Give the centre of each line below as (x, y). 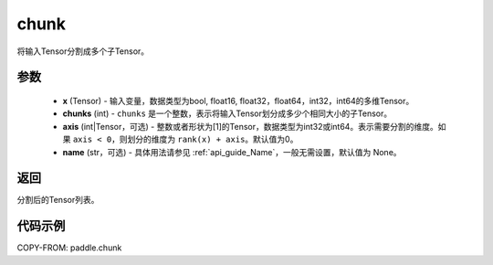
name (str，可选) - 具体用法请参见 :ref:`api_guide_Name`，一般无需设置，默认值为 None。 (232, 152)
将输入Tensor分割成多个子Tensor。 (83, 51)
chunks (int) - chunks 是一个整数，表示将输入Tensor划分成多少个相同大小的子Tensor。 (227, 113)
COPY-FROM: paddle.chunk (69, 248)
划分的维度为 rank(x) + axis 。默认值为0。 (213, 139)
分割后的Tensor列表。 (58, 200)
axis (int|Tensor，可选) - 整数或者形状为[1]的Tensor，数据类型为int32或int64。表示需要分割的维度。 (250, 126)
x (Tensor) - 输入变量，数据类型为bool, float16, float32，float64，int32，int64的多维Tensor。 (238, 101)
